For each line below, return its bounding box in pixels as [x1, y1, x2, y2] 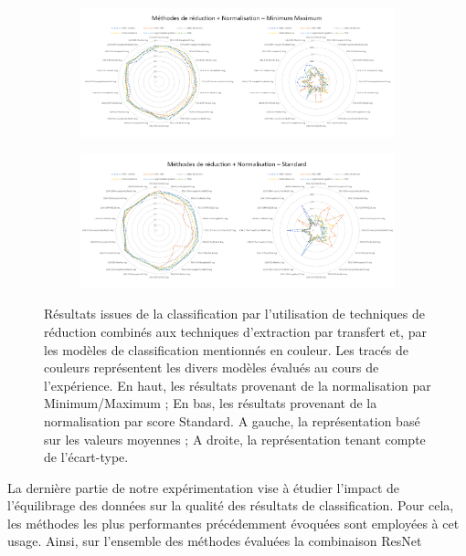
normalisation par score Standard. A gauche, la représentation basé [44, 411, 420, 430]
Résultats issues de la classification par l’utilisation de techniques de [44, 304, 426, 323]
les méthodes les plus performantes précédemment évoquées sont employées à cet [7, 513, 460, 532]
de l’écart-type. [44, 447, 129, 467]
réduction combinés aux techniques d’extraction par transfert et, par [44, 321, 427, 341]
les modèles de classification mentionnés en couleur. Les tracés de [44, 340, 408, 359]
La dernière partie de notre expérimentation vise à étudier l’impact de [7, 477, 400, 497]
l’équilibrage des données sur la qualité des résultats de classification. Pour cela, [7, 496, 454, 515]
